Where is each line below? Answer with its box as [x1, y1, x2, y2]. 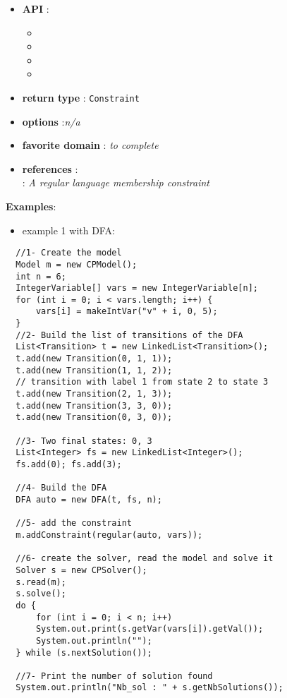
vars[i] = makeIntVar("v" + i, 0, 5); [35, 306, 218, 317]
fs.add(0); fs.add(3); [16, 459, 122, 469]
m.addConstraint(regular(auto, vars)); [16, 529, 203, 540]
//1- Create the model [16, 248, 122, 258]
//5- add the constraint [16, 518, 132, 529]
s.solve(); [16, 589, 66, 599]
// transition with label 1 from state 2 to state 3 [16, 377, 269, 387]
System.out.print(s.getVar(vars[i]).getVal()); [35, 624, 264, 634]
